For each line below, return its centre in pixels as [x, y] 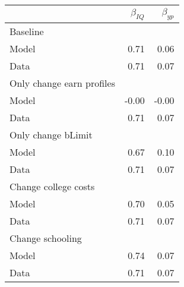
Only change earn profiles [62, 83]
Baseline [27, 31]
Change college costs [52, 187]
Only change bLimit [51, 135]
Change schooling [46, 238]
